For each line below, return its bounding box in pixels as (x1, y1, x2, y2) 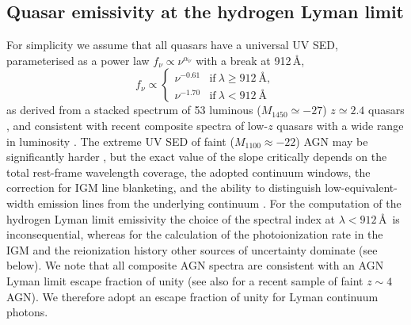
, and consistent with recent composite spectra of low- (6, 117, 268, 133)
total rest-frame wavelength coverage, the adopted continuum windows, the (6, 163, 371, 180)
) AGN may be (295, 132, 368, 149)
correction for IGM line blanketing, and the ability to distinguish (6, 179, 322, 196)
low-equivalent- (325, 179, 398, 196)
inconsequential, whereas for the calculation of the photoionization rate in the (6, 226, 383, 243)
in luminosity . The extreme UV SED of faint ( (6, 132, 234, 149)
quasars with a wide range (276, 117, 404, 133)
